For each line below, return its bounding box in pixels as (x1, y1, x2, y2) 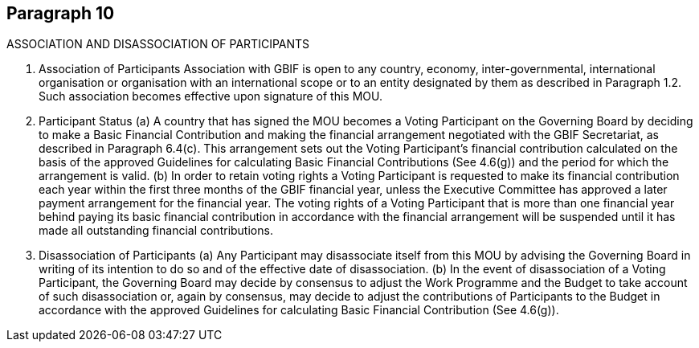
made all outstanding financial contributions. (39, 223, 273, 238)
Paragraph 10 (6, 3, 115, 23)
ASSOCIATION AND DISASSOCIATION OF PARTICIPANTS (6, 37, 310, 51)
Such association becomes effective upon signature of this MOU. (39, 89, 382, 104)
